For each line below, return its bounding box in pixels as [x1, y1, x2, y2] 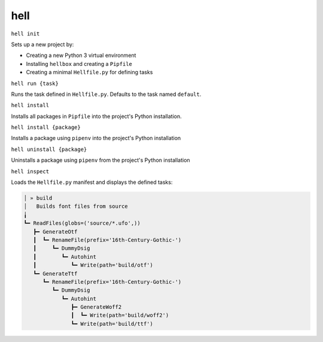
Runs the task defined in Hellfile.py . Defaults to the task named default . [11, 90, 202, 98]
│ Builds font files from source [23, 203, 128, 210]
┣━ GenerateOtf [33, 228, 78, 235]
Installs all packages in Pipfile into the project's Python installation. [11, 113, 182, 120]
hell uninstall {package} [11, 146, 87, 153]
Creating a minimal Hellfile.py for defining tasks [26, 69, 153, 76]
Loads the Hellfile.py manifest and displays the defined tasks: [11, 178, 173, 186]
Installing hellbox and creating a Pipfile [26, 60, 133, 67]
